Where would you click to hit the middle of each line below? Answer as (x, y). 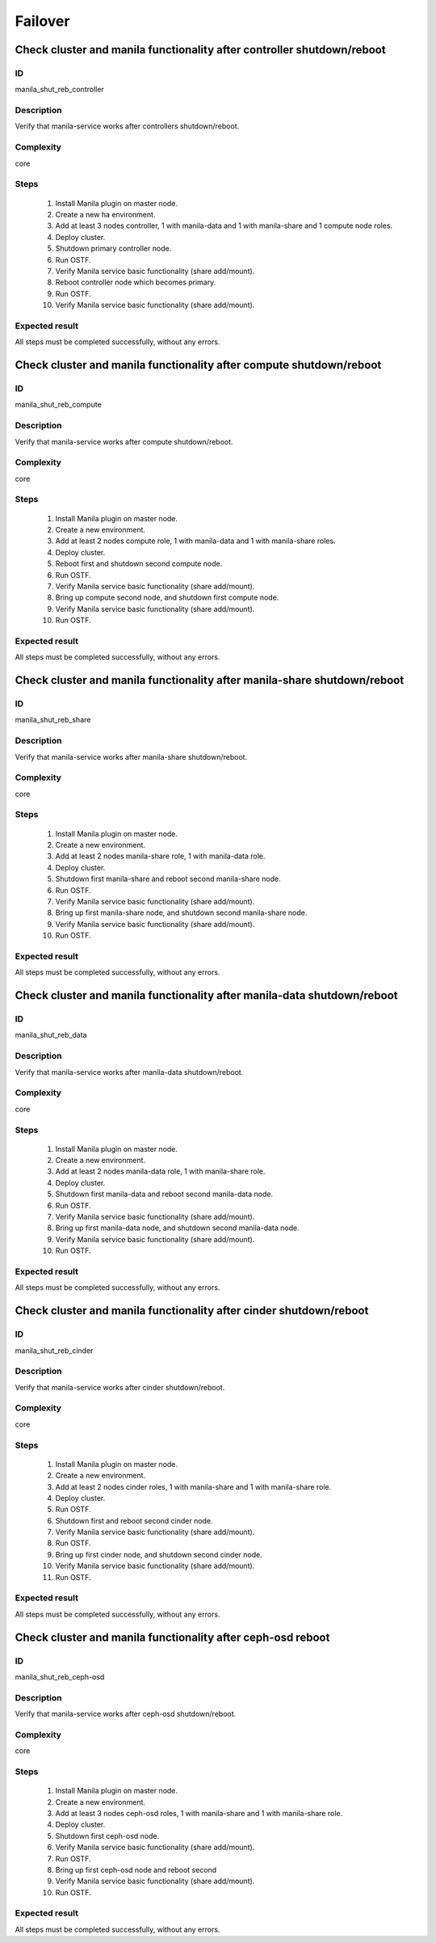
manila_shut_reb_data (51, 1035)
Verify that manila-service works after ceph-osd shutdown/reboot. (126, 1714)
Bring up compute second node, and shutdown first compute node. (167, 597)
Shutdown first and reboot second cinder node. (134, 1520)
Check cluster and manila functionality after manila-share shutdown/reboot (210, 680)
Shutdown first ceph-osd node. (107, 1836)
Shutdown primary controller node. (113, 249)
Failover (42, 21)
